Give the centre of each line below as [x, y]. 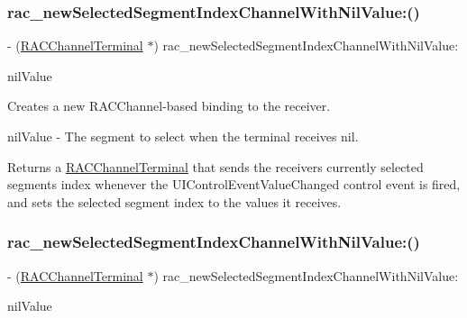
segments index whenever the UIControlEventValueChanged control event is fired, [234, 184]
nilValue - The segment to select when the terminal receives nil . [183, 136]
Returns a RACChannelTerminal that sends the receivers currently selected [215, 166]
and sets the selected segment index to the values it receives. [174, 201]
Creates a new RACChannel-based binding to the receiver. [169, 106]
